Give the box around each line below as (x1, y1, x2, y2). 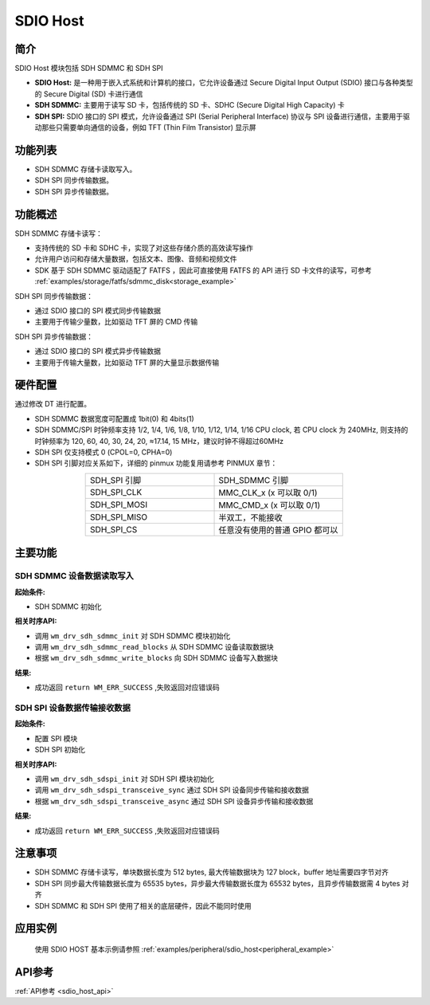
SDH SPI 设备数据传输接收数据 (14, 702, 131, 713)
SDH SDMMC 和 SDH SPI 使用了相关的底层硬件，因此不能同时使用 (34, 901, 252, 910)
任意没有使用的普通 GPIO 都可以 (218, 524, 338, 536)
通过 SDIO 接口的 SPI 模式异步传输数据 (34, 347, 161, 356)
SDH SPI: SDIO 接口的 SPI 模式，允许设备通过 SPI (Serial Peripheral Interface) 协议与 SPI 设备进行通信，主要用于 (34, 112, 404, 121)
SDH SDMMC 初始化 (34, 602, 102, 611)
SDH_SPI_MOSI (90, 499, 147, 510)
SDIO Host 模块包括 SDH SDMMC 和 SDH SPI (14, 64, 163, 73)
